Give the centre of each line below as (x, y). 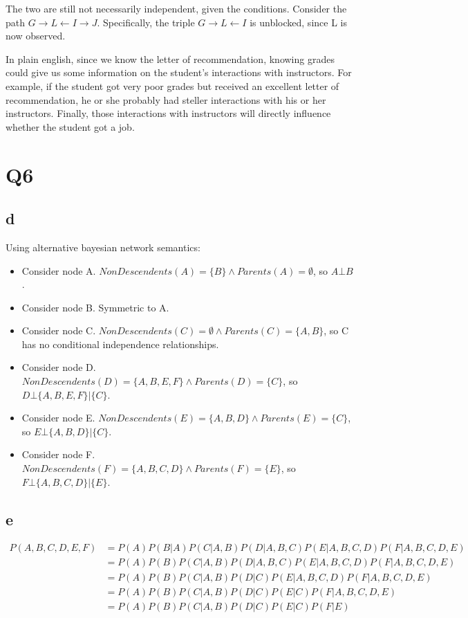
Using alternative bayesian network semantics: (103, 247)
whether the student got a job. (70, 126)
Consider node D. (59, 367)
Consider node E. (58, 418)
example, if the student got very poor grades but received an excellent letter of (172, 85)
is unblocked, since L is (298, 22)
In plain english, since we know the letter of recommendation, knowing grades (170, 58)
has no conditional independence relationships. (120, 344)
